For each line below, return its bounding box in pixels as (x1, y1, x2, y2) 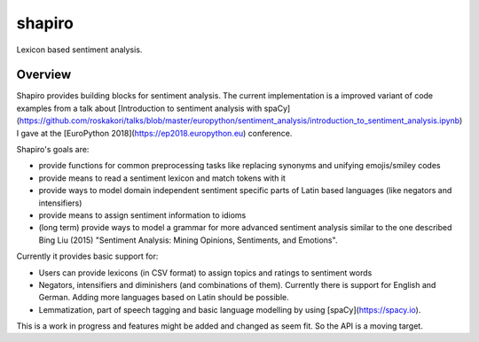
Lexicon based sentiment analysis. (16, 44, 143, 55)
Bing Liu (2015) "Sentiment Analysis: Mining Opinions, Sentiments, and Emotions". (38, 235, 338, 245)
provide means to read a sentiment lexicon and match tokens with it (38, 173, 286, 183)
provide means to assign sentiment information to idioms (38, 209, 247, 221)
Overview (16, 67, 72, 82)
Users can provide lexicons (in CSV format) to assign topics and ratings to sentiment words (38, 267, 373, 278)
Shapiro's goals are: (16, 144, 90, 155)
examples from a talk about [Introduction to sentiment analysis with (16, 103, 263, 113)
